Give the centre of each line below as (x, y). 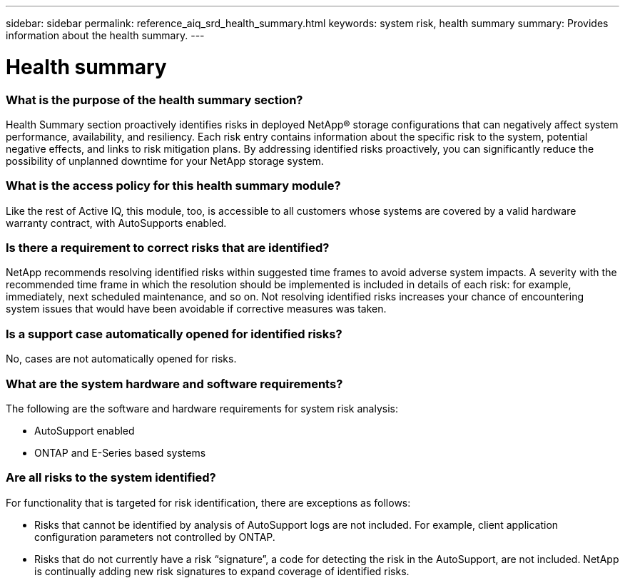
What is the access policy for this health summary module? (173, 186)
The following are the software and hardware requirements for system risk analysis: (202, 408)
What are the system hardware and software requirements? (174, 384)
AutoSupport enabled (85, 430)
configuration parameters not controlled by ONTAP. (155, 537)
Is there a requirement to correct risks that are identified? (168, 248)
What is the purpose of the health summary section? (154, 100)
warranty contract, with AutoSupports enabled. (116, 223)
